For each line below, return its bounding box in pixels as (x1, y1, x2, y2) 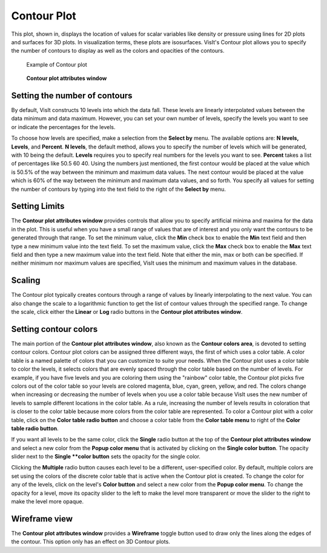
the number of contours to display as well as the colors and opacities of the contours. (11, 47, 225, 55)
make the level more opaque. (11, 498, 84, 505)
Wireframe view (11, 514, 73, 524)
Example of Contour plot (26, 61, 87, 68)
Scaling (11, 276, 41, 286)
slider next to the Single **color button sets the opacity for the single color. (11, 453, 201, 460)
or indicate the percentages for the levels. (11, 123, 116, 130)
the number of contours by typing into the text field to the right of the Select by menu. (11, 185, 226, 193)
